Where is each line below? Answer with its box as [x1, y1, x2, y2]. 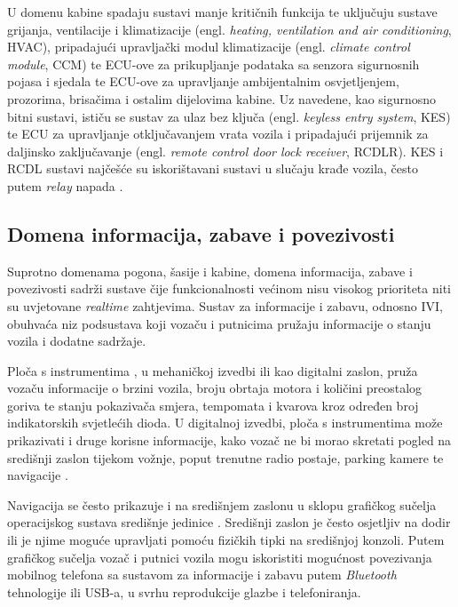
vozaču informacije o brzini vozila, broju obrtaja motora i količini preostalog [7, 379, 422, 397]
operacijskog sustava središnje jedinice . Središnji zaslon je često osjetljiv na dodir [7, 513, 451, 531]
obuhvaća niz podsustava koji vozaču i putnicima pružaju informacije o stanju [7, 314, 431, 332]
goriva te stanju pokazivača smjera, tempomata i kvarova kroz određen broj [7, 395, 419, 414]
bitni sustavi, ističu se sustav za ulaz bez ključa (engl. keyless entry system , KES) [7, 107, 451, 125]
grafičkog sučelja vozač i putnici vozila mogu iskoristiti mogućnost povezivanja [7, 547, 432, 566]
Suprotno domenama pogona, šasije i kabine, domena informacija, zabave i [7, 261, 413, 280]
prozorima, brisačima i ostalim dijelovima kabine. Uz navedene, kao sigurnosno [7, 89, 437, 108]
